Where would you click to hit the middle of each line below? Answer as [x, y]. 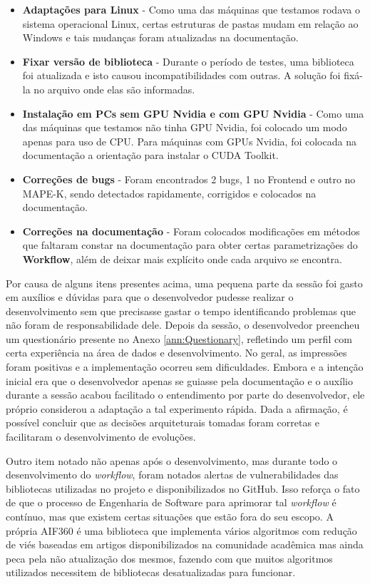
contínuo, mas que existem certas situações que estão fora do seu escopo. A [170, 516]
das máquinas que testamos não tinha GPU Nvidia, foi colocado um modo [185, 127]
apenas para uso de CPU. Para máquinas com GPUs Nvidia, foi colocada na [189, 141]
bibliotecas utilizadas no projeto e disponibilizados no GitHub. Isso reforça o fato [183, 488]
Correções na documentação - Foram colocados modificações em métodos [191, 231]
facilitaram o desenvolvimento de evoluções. [101, 437]
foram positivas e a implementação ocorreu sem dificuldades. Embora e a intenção [185, 367]
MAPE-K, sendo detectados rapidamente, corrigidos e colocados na [169, 193]
